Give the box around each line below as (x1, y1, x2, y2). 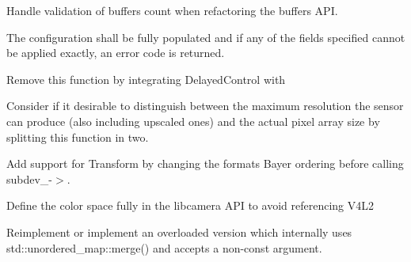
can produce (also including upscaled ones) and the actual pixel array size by (6, 112, 380, 129)
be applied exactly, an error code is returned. (6, 44, 225, 61)
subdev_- (6, 170, 53, 187)
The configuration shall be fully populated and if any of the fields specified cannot (6, 28, 405, 45)
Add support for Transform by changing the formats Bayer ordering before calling (6, 155, 404, 172)
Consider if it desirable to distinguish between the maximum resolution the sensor (6, 97, 404, 114)
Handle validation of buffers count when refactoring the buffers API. (6, 2, 338, 18)
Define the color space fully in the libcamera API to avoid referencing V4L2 (6, 197, 374, 214)
